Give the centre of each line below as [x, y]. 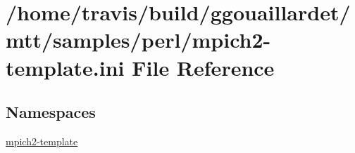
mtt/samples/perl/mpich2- [138, 40]
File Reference [203, 67]
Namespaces [51, 112]
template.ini [65, 67]
